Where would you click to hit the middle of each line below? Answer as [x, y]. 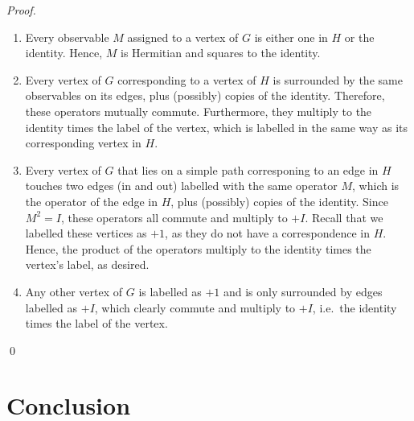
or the [359, 37]
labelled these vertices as [86, 233]
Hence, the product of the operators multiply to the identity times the [198, 248]
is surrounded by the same [338, 79]
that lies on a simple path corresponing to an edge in [248, 169]
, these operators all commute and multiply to [174, 217]
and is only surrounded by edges [303, 291]
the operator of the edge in [91, 201]
